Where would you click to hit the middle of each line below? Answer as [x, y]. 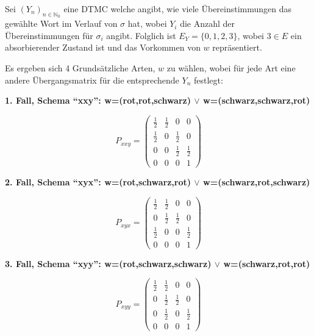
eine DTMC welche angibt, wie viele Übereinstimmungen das [178, 9]
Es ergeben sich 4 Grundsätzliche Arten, [80, 67]
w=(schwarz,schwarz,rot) [257, 100]
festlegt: [208, 80]
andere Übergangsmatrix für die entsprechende [92, 80]
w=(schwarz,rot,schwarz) [257, 181]
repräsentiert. [237, 47]
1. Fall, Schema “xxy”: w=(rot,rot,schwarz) [98, 100]
